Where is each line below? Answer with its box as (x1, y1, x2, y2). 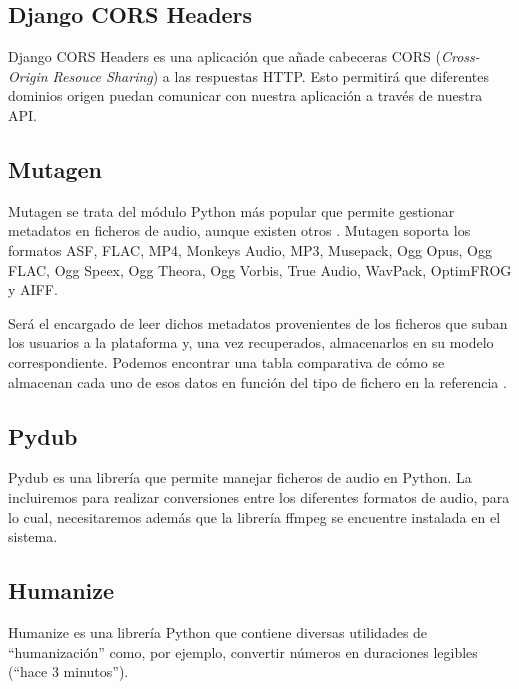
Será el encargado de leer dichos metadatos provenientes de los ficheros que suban (8, 312, 508, 333)
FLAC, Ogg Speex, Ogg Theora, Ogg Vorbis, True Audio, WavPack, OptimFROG (8, 259, 512, 280)
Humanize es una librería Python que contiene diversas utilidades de (8, 621, 428, 642)
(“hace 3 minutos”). (8, 661, 129, 682)
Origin (8, 65, 48, 86)
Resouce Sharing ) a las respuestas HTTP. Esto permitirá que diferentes (52, 65, 489, 86)
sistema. (8, 526, 58, 547)
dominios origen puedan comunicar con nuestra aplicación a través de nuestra (8, 85, 483, 106)
